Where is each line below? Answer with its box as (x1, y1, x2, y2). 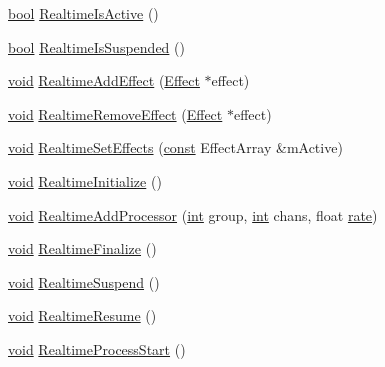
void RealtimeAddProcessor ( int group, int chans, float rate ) (8, 204, 378, 225)
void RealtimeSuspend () (8, 271, 160, 292)
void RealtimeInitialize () (8, 170, 162, 191)
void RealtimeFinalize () (8, 238, 157, 259)
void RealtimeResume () (8, 305, 157, 326)
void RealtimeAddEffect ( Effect (8, 70, 200, 91)
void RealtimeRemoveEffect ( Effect (8, 103, 223, 124)
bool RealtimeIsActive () (8, 3, 159, 23)
